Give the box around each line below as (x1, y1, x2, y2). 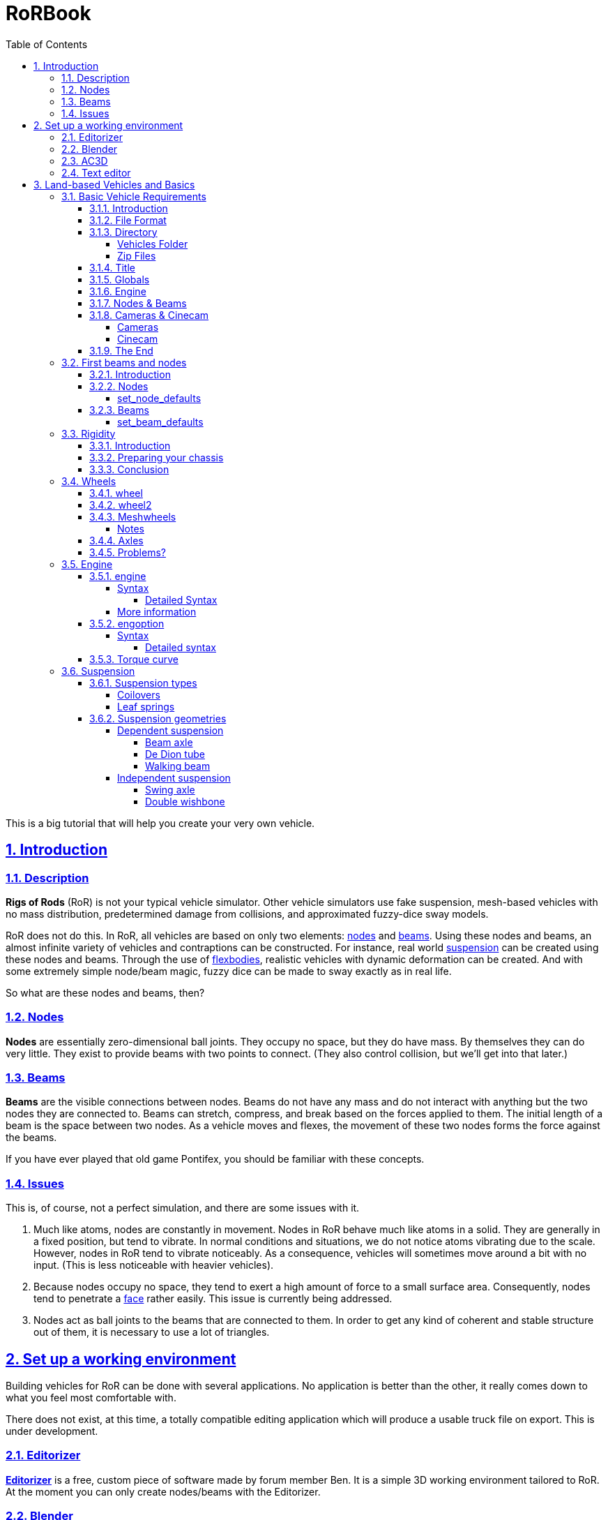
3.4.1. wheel (89, 486, 143, 499)
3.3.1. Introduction (89, 439, 171, 452)
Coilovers (117, 688, 160, 701)
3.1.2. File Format (89, 214, 167, 226)
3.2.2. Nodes (89, 380, 149, 392)
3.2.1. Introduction (89, 368, 171, 380)
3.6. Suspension (61, 664, 135, 677)
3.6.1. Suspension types (89, 676, 197, 689)
